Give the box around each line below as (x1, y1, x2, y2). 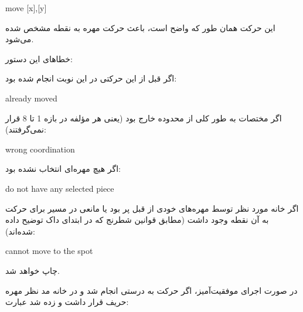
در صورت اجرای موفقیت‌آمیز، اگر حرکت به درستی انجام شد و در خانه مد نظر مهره (5, 284, 298, 296)
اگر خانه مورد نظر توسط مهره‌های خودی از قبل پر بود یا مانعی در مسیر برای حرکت (5, 202, 299, 214)
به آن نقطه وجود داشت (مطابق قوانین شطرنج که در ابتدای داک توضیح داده (5, 213, 269, 226)
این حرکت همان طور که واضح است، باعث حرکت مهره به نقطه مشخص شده (5, 21, 275, 33)
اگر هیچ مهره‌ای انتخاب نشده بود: (5, 162, 121, 175)
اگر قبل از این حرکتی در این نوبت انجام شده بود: (5, 72, 177, 84)
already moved (5, 91, 57, 104)
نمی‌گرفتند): (5, 123, 46, 135)
